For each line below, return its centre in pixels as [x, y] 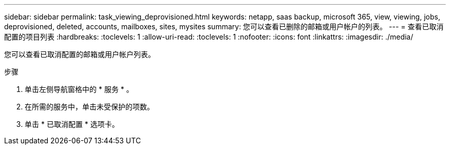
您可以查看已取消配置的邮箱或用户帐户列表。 [80, 54]
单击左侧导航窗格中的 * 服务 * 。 [79, 89]
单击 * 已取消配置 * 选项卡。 [72, 124]
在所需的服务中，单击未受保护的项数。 [89, 107]
